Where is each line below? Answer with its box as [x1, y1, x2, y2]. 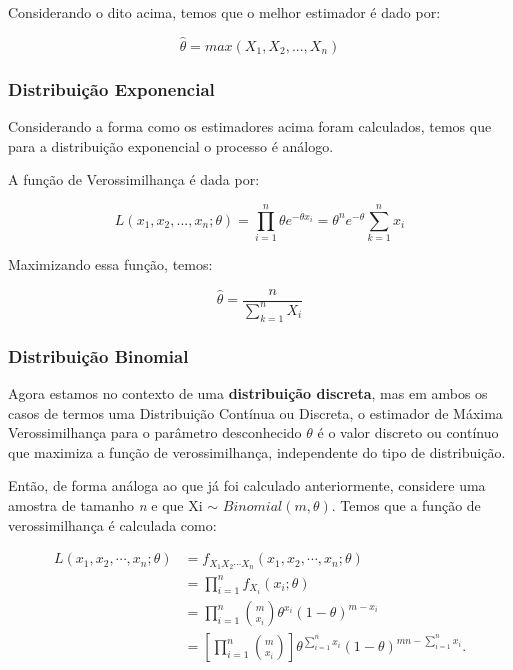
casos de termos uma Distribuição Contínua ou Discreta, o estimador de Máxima [8, 402, 503, 423]
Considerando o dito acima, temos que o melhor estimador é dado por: [8, 2, 441, 22]
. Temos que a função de [331, 494, 481, 515]
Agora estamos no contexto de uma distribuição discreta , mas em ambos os [8, 382, 488, 403]
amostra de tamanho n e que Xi [8, 494, 203, 515]
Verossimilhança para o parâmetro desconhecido [8, 422, 302, 443]
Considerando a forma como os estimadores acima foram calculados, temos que [8, 116, 492, 137]
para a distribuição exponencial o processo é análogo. [8, 135, 334, 156]
